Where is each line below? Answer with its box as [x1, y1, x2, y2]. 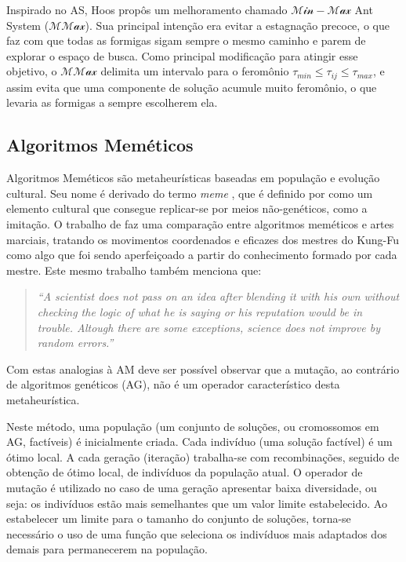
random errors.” [37, 334, 114, 351]
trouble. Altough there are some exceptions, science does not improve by [37, 319, 380, 335]
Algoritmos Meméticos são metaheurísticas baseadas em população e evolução [6, 170, 380, 186]
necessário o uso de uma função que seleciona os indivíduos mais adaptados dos [6, 525, 387, 542]
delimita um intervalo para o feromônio [100, 63, 289, 79]
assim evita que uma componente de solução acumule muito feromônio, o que [6, 78, 377, 95]
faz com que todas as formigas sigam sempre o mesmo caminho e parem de [6, 32, 366, 49]
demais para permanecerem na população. [6, 541, 208, 557]
